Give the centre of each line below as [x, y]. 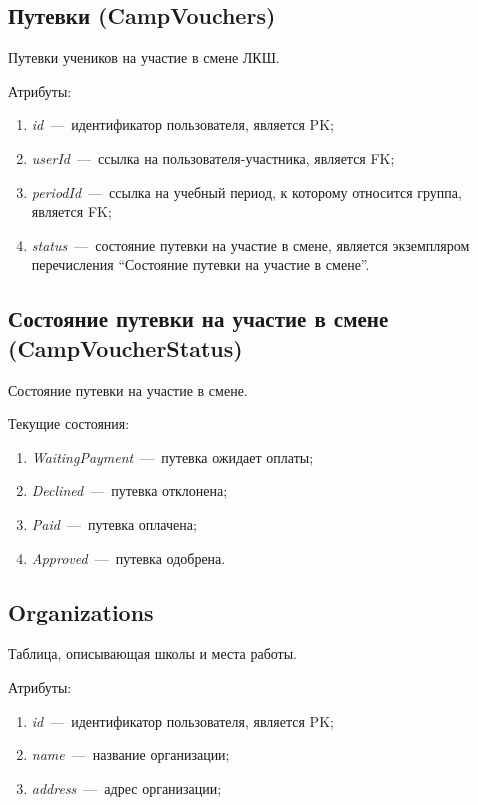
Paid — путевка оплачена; [114, 523]
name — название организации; [130, 754]
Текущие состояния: [69, 423]
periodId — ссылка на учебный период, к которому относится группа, [246, 191]
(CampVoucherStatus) [125, 347]
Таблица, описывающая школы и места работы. [152, 653]
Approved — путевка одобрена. [128, 557]
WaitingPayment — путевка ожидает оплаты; [172, 456]
